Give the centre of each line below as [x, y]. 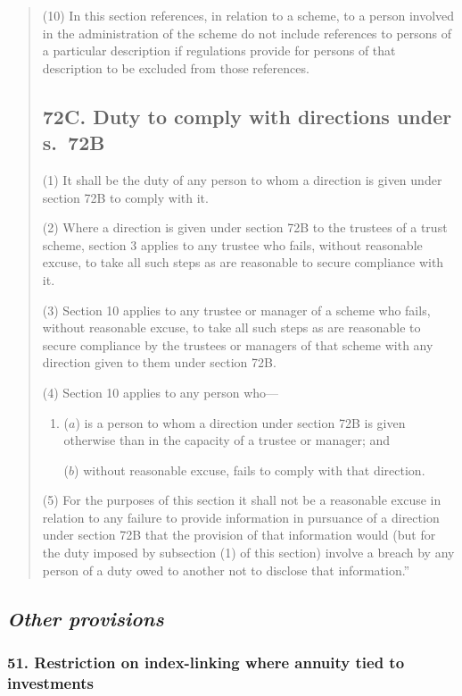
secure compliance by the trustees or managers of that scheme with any [238, 344]
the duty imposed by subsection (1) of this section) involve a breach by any [248, 553]
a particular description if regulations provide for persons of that [219, 50]
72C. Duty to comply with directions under [247, 116]
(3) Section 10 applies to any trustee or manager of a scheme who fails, [236, 310]
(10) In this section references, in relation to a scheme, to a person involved [248, 15]
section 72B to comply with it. [125, 197]
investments [50, 682]
